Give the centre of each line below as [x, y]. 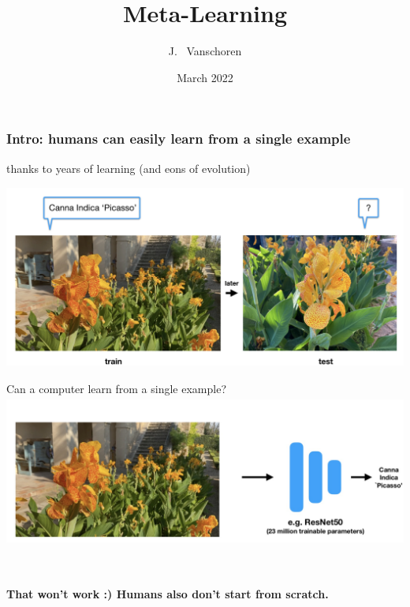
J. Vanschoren [205, 51]
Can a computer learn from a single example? [117, 388]
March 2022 [205, 77]
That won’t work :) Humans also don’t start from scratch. [168, 594]
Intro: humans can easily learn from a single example [179, 139]
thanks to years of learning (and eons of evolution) [129, 168]
